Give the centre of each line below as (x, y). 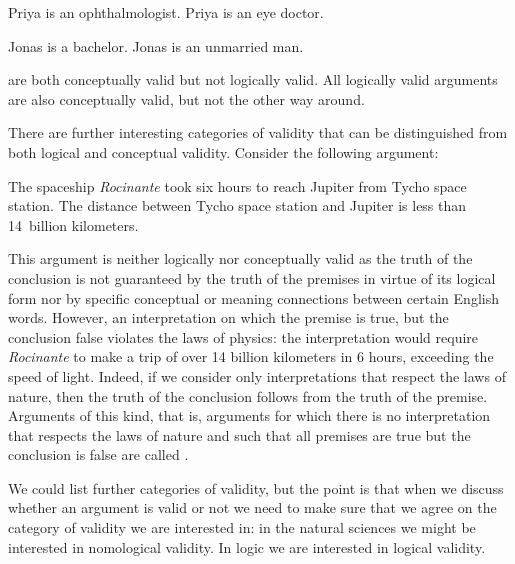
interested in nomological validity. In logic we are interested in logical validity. (247, 546)
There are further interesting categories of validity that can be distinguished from (258, 132)
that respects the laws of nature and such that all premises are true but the (239, 434)
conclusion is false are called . (98, 454)
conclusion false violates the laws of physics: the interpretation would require (243, 336)
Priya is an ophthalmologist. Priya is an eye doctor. (166, 12)
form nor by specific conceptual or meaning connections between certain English (253, 297)
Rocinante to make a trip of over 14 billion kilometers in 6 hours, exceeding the (251, 356)
